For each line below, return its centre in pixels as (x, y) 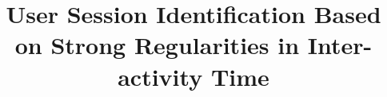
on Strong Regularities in (157, 45)
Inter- (340, 45)
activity (160, 76)
